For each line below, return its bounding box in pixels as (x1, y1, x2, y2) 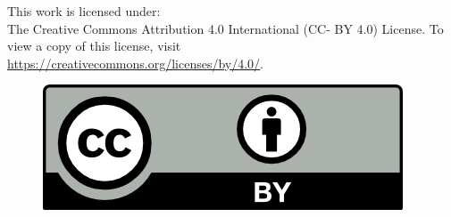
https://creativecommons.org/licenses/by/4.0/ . (7, 53, 263, 72)
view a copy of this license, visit (7, 36, 181, 55)
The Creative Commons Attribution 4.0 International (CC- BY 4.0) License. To (7, 19, 444, 37)
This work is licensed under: (7, 2, 161, 20)
